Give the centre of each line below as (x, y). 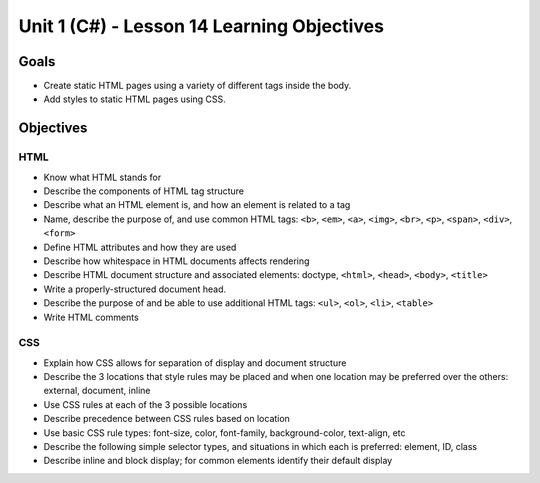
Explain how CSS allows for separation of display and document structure (195, 362)
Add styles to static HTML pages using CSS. (135, 99)
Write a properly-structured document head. (135, 289)
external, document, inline (97, 391)
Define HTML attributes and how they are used (140, 247)
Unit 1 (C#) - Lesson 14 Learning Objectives (201, 26)
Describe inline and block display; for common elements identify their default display (218, 461)
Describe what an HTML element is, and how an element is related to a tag (197, 205)
